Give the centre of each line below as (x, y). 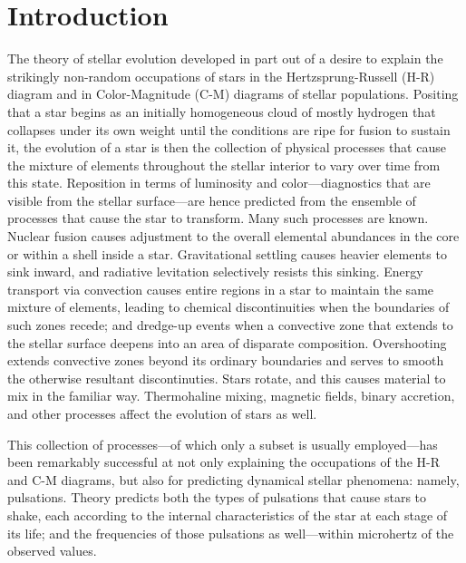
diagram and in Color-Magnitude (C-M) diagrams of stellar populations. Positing (233, 94)
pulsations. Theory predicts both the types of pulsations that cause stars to (217, 497)
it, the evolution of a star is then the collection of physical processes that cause (227, 147)
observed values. (52, 551)
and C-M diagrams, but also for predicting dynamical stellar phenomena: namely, (233, 479)
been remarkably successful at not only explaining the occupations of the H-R (223, 462)
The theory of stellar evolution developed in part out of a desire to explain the (225, 58)
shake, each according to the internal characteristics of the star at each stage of (228, 514)
